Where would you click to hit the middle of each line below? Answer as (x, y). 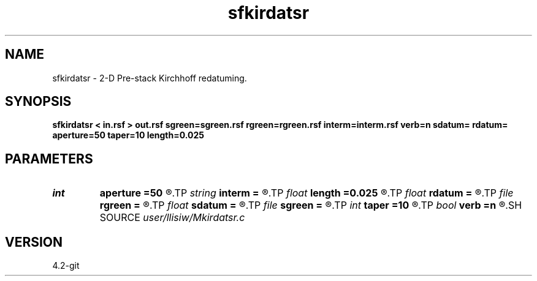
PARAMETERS (49, 159)
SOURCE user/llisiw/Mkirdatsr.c (172, 218)
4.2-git (66, 266)
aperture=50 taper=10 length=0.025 (128, 135)
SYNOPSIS (38, 102)
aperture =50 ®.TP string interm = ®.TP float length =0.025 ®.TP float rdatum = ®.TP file (307, 193)
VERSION (34, 242)
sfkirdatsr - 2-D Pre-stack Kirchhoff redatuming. (150, 78)
